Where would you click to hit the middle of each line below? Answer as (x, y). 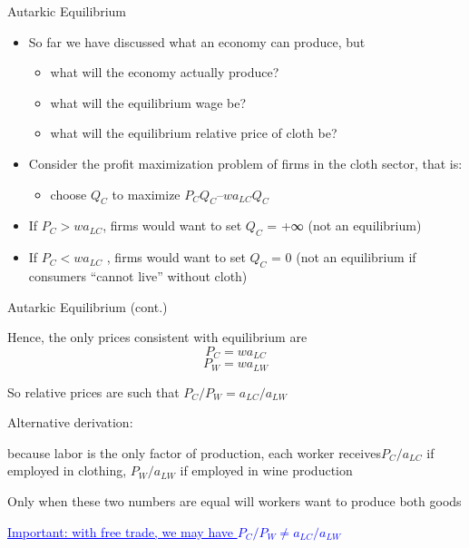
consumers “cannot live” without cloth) (138, 275)
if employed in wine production (266, 470)
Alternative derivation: (70, 422)
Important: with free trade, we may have (120, 531)
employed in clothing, (67, 470)
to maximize (146, 194)
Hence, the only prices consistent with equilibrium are (157, 337)
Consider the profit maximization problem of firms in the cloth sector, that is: (245, 163)
